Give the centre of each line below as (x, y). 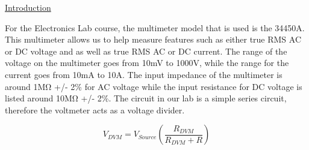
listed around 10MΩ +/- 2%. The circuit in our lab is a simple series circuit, (146, 98)
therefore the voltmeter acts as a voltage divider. (95, 109)
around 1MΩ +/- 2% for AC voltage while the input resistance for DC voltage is (154, 86)
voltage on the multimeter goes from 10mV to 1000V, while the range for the (147, 63)
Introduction (28, 7)
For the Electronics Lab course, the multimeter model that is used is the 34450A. (155, 27)
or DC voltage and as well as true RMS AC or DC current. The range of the (146, 51)
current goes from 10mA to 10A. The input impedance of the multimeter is (144, 74)
